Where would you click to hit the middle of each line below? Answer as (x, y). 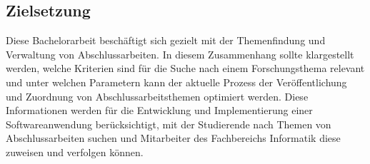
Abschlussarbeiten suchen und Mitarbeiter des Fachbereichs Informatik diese (173, 138)
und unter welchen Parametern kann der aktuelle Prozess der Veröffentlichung (176, 82)
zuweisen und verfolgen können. (75, 152)
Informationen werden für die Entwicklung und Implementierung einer (159, 110)
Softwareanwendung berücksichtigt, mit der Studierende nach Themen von (169, 124)
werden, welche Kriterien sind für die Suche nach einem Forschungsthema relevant (185, 68)
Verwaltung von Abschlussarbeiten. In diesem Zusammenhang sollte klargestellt (180, 54)
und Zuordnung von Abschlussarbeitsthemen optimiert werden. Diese (157, 96)
